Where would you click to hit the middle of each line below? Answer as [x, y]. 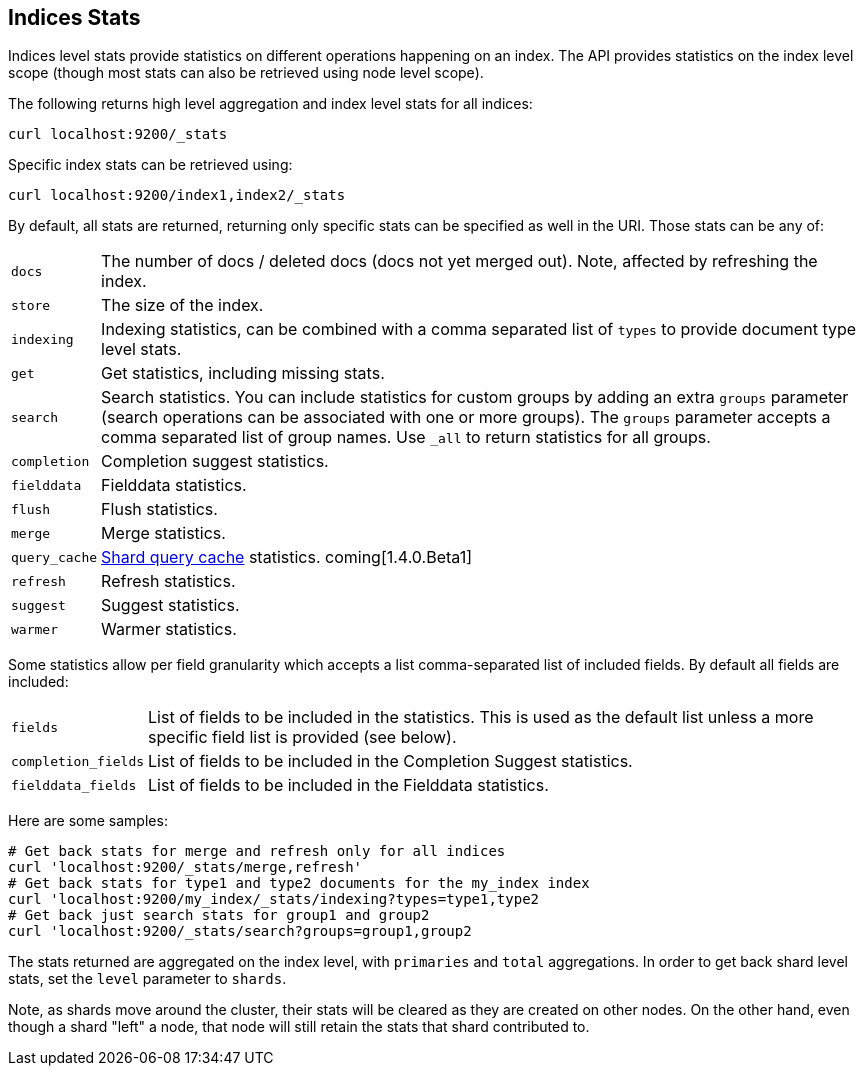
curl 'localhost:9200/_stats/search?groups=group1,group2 [240, 931]
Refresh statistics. [168, 581]
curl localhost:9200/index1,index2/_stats [177, 195]
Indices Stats [74, 17]
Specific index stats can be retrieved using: [150, 165]
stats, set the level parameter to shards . [147, 979]
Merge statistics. [163, 533]
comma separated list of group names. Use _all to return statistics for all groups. [406, 437]
